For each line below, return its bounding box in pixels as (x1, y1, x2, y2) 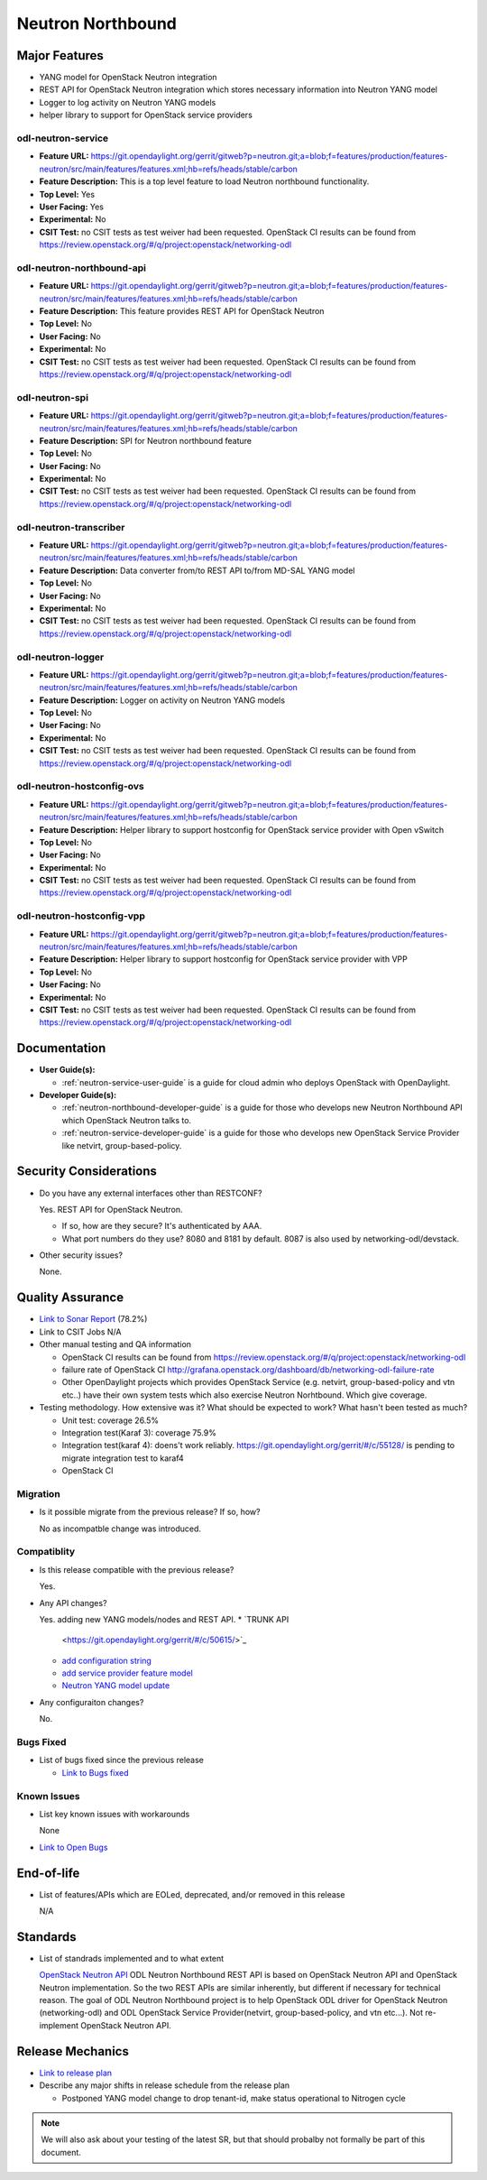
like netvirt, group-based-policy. (61, 1140, 182, 1150)
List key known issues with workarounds (39, 1808, 190, 1819)
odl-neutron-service (16, 132, 109, 144)
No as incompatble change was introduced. (39, 1523, 202, 1534)
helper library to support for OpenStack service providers (39, 109, 253, 121)
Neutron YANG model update (61, 1680, 170, 1691)
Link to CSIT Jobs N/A (39, 1326, 122, 1337)
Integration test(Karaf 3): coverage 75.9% (61, 1427, 216, 1438)
